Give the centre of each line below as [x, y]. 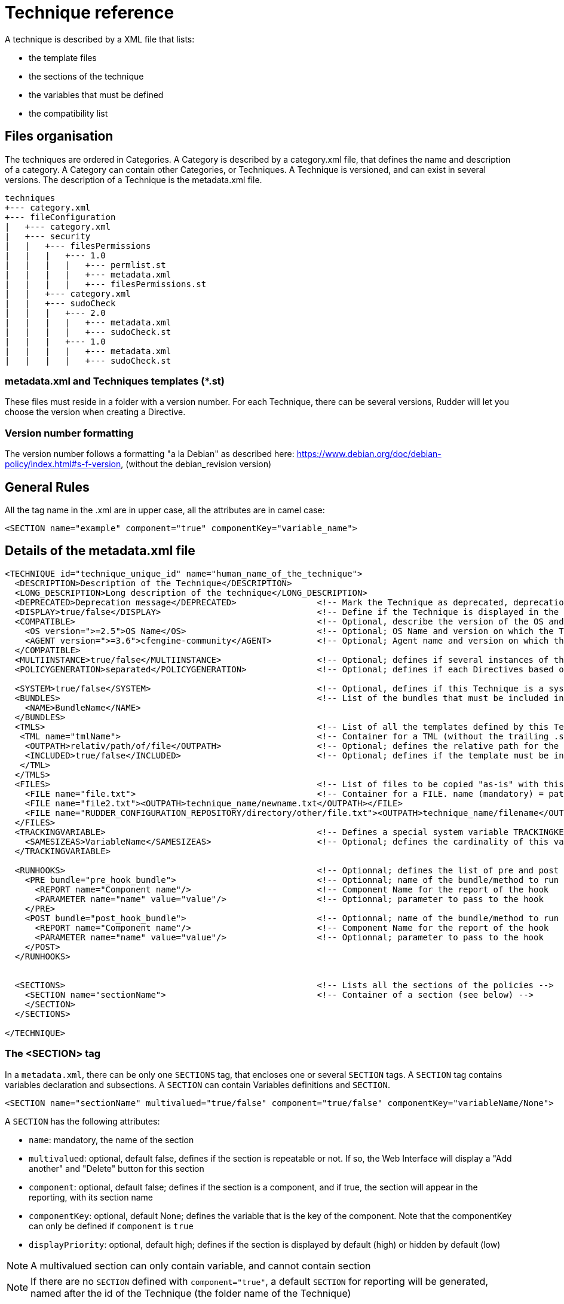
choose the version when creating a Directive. [95, 412]
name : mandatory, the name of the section [111, 1140]
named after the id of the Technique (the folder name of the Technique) [191, 1293]
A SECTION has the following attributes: [82, 1121]
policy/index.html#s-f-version [63, 464]
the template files [63, 57]
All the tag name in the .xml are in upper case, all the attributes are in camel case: [165, 510]
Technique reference [90, 13]
